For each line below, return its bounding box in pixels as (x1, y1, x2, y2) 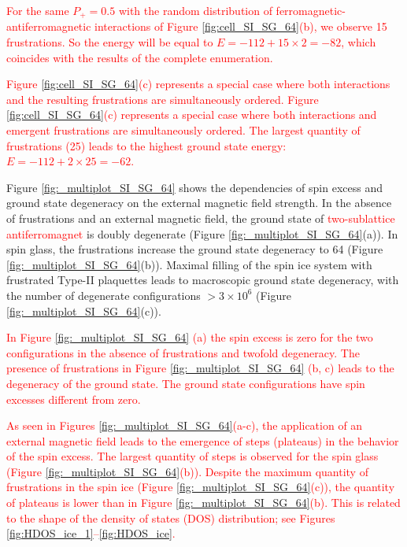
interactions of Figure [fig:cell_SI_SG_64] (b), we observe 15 (94, 18, 387, 35)
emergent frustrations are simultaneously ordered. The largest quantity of (6, 122, 361, 139)
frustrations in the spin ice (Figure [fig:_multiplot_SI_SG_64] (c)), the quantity (6, 479, 395, 495)
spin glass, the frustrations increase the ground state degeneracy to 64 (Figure (6, 241, 383, 257)
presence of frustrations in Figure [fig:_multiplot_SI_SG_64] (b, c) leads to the (6, 360, 394, 376)
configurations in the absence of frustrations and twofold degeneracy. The (6, 344, 360, 360)
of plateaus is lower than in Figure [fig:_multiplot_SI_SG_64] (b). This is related (6, 494, 401, 511)
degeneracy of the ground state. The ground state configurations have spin (6, 375, 365, 391)
